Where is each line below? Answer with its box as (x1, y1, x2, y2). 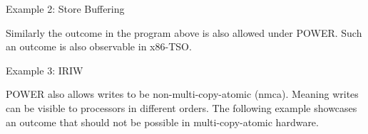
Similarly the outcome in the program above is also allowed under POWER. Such (6, 25, 362, 40)
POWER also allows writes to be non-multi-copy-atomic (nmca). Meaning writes (6, 86, 359, 101)
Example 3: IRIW (6, 62, 83, 77)
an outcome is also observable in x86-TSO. (6, 39, 192, 54)
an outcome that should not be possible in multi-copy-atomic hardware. (6, 114, 319, 129)
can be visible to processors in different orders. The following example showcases (6, 100, 357, 115)
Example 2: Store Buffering (6, 1, 125, 16)
